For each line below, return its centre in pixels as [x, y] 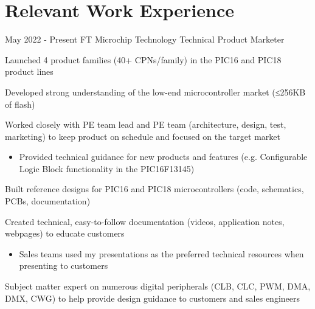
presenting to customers [64, 266]
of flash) [20, 104]
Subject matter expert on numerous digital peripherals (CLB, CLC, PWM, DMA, [158, 286]
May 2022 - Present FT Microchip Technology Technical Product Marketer [145, 39]
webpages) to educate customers [65, 233]
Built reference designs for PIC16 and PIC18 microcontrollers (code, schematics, [154, 189]
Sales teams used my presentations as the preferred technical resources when [161, 253]
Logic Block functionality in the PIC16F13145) [107, 168]
